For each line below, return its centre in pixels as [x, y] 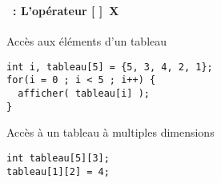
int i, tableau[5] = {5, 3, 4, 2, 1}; [110, 67]
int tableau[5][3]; [58, 158]
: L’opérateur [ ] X [66, 10]
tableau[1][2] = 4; [58, 171]
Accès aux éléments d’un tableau [87, 41]
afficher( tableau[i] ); [84, 94]
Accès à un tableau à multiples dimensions [110, 132]
